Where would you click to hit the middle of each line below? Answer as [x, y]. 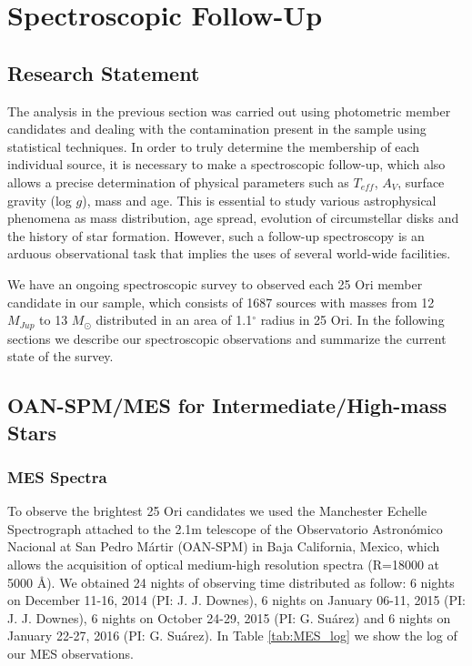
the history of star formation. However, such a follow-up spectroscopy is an [216, 235]
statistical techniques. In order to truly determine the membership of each [214, 146]
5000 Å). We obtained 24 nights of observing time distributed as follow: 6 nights [231, 582]
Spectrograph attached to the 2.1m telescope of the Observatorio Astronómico [225, 528]
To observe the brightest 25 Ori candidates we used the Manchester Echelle [217, 511]
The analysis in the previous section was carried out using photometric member [229, 111]
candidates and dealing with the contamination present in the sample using [217, 129]
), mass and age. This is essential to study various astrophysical [259, 200]
